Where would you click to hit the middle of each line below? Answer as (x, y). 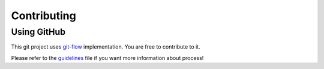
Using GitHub (38, 32)
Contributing (43, 16)
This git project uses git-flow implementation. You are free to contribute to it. (106, 47)
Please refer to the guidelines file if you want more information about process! (107, 58)
